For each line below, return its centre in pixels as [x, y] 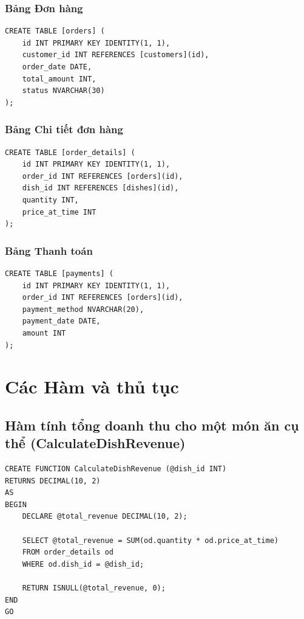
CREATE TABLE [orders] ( [55, 31]
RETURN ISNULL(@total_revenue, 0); [94, 588]
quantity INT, [50, 200]
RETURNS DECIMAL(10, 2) [53, 481]
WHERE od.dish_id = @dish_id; [83, 564]
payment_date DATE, [61, 321]
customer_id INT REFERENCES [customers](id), [116, 55]
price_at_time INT [59, 212]
